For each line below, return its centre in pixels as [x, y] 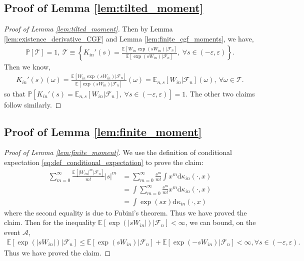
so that [15, 93]
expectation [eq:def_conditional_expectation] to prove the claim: [104, 162]
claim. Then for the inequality [50, 222]
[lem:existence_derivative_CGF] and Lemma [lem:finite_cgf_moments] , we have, [129, 38]
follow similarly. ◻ [33, 104]
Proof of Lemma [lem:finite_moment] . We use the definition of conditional [118, 152]
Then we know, [27, 67]
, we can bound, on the [220, 222]
